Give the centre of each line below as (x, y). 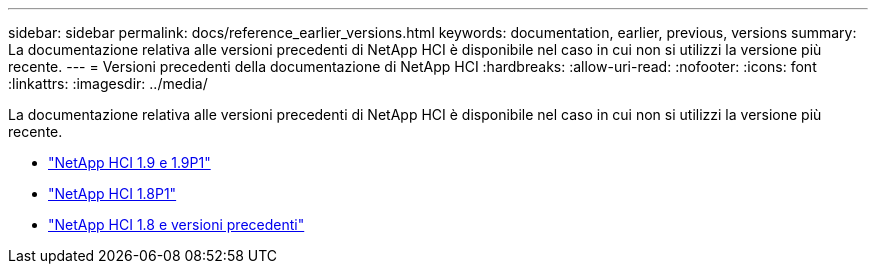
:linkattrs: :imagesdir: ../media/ (108, 83)
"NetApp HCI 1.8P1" (112, 193)
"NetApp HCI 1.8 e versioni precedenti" (176, 224)
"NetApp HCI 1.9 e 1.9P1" (129, 162)
